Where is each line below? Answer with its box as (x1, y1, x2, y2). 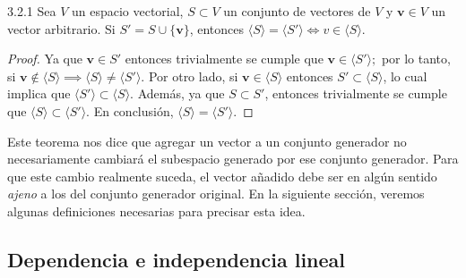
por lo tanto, (381, 49, 451, 68)
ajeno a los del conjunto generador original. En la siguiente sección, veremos (7, 184, 425, 203)
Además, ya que (137, 84, 225, 103)
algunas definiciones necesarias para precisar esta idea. (7, 201, 306, 220)
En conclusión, (93, 101, 174, 120)
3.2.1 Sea (7, 2, 56, 20)
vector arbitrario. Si (7, 19, 116, 38)
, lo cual (383, 66, 427, 85)
